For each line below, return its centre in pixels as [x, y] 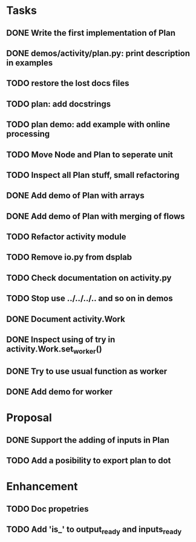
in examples [30, 63]
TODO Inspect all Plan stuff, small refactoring [93, 175]
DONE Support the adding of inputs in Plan [88, 440]
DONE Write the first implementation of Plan [91, 33]
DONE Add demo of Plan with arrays [75, 196]
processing [28, 134]
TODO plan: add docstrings [59, 104]
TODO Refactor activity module [66, 237]
